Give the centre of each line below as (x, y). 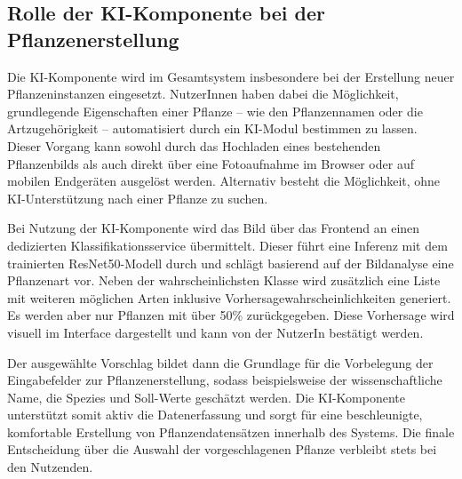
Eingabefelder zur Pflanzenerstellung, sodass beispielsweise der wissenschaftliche (225, 380)
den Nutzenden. (50, 467)
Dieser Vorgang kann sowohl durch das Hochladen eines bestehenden (194, 145)
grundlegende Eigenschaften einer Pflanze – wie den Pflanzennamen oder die (215, 111)
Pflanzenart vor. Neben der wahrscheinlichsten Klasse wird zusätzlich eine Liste (224, 280)
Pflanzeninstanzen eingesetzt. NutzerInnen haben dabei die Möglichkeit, (203, 94)
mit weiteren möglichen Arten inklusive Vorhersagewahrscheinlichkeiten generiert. (229, 297)
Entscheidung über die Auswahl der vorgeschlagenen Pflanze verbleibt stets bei (222, 449)
